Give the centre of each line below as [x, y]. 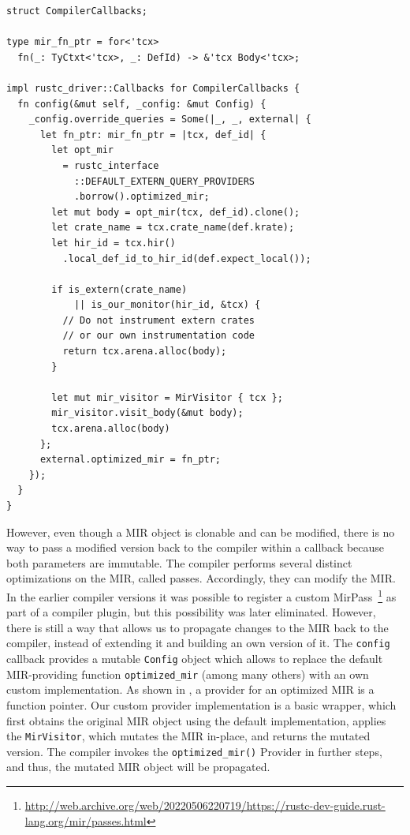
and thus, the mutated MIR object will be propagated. [138, 767]
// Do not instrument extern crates [158, 320]
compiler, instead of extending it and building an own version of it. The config [198, 643]
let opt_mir [83, 150]
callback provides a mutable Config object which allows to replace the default [195, 659]
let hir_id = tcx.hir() [114, 243]
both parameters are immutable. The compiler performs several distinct [179, 562]
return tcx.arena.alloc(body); [145, 352]
